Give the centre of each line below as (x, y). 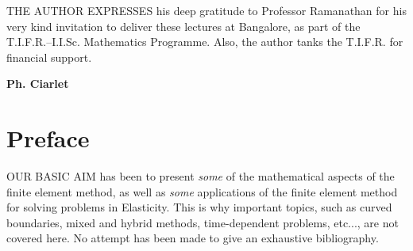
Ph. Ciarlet (38, 84)
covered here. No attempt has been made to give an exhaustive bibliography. (193, 238)
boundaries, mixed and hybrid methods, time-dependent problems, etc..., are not (203, 222)
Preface (48, 138)
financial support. (49, 57)
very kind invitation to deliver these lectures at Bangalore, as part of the (183, 26)
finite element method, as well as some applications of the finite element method (202, 191)
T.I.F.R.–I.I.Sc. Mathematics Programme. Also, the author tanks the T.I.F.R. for (205, 42)
